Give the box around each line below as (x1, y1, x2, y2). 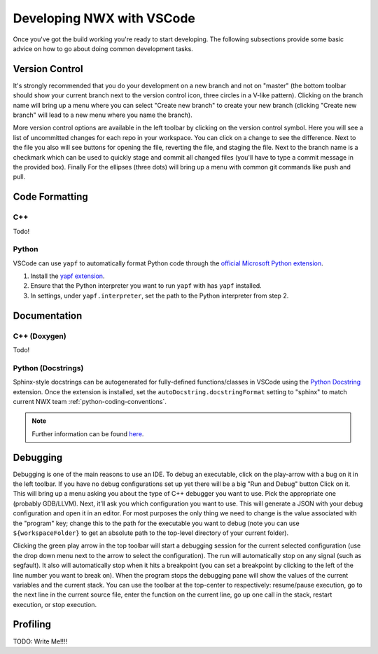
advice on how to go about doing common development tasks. (13, 44, 194, 53)
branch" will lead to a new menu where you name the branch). (13, 111, 192, 119)
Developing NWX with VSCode (13, 11, 196, 26)
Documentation (13, 309, 83, 321)
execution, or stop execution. (13, 600, 97, 608)
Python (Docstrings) (13, 363, 84, 373)
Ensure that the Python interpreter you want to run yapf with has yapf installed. (30, 281, 262, 290)
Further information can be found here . (31, 429, 144, 438)
